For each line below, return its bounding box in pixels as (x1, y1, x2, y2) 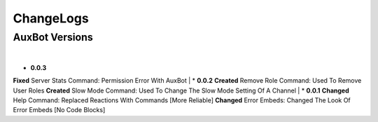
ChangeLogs (13, 11, 89, 26)
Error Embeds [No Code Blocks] (13, 106, 106, 114)
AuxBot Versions (13, 31, 94, 43)
